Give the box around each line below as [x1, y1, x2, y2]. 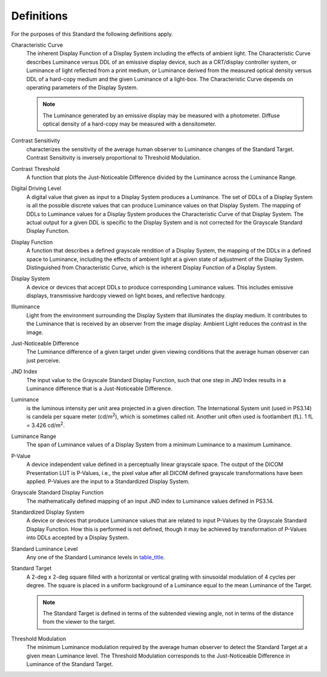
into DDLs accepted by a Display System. [26, 534, 130, 541]
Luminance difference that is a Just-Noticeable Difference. [26, 385, 173, 392]
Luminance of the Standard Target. [26, 660, 113, 667]
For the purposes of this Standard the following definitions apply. [11, 30, 173, 38]
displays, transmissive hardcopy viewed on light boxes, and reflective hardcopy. [26, 292, 226, 300]
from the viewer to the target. [42, 618, 116, 625]
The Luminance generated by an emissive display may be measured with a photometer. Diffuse [42, 112, 280, 119]
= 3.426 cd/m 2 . [26, 420, 65, 429]
